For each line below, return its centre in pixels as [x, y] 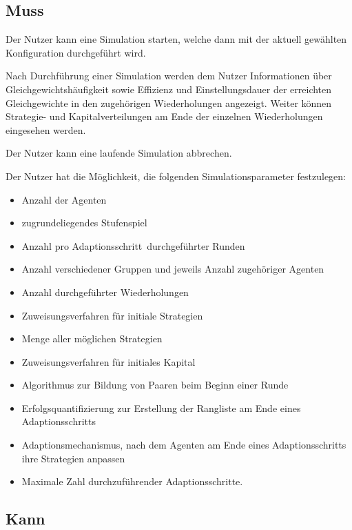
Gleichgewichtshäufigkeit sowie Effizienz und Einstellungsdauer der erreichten [169, 89]
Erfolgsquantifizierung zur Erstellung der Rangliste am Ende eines [161, 408]
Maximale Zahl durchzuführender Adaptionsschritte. [132, 481]
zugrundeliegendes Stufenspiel [84, 223]
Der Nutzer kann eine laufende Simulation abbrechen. [119, 153]
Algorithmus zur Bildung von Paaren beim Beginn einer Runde [155, 385]
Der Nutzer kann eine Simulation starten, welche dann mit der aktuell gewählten [176, 39]
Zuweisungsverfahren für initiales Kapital [108, 361]
